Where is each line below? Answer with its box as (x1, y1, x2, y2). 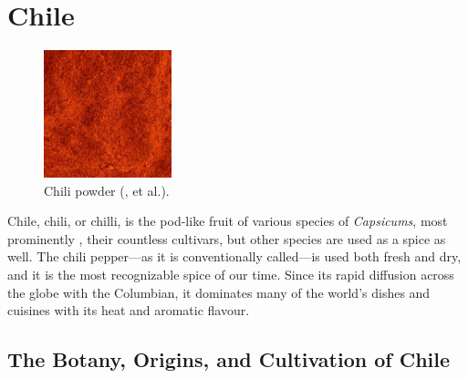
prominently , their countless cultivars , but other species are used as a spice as (7, 229, 446, 248)
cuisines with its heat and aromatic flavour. (7, 301, 250, 320)
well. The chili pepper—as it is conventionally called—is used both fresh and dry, (7, 247, 462, 266)
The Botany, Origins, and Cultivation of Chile (7, 345, 451, 373)
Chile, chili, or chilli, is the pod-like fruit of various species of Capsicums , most (7, 211, 448, 230)
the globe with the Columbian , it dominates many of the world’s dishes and (7, 282, 431, 301)
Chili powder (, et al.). (44, 180, 170, 199)
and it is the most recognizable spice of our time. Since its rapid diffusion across (7, 265, 454, 283)
